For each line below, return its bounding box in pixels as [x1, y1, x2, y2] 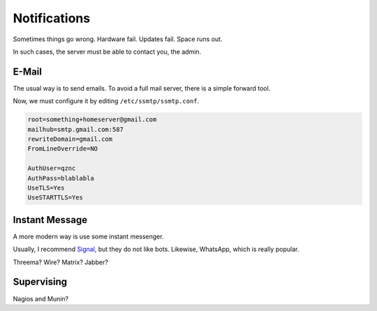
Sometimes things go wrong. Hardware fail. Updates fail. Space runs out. [13, 35, 223, 43]
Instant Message [13, 213, 88, 226]
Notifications [13, 10, 91, 26]
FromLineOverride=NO [27, 145, 98, 153]
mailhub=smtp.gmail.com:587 [27, 126, 124, 133]
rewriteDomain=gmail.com [27, 135, 113, 143]
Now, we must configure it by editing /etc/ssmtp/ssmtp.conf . [13, 97, 200, 105]
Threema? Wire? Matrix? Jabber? [13, 258, 108, 266]
